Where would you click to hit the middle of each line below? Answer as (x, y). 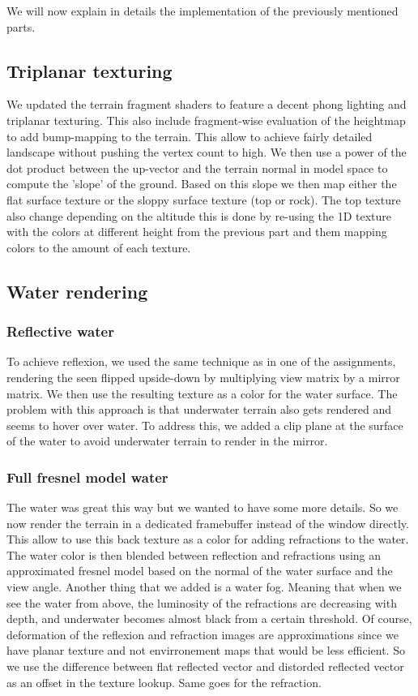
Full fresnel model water (87, 477)
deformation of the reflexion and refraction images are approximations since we (203, 634)
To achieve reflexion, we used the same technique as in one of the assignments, (201, 361)
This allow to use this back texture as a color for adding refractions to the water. (208, 539)
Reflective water (60, 331)
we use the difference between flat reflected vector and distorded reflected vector (205, 666)
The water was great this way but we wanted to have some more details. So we (203, 507)
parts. (21, 26)
